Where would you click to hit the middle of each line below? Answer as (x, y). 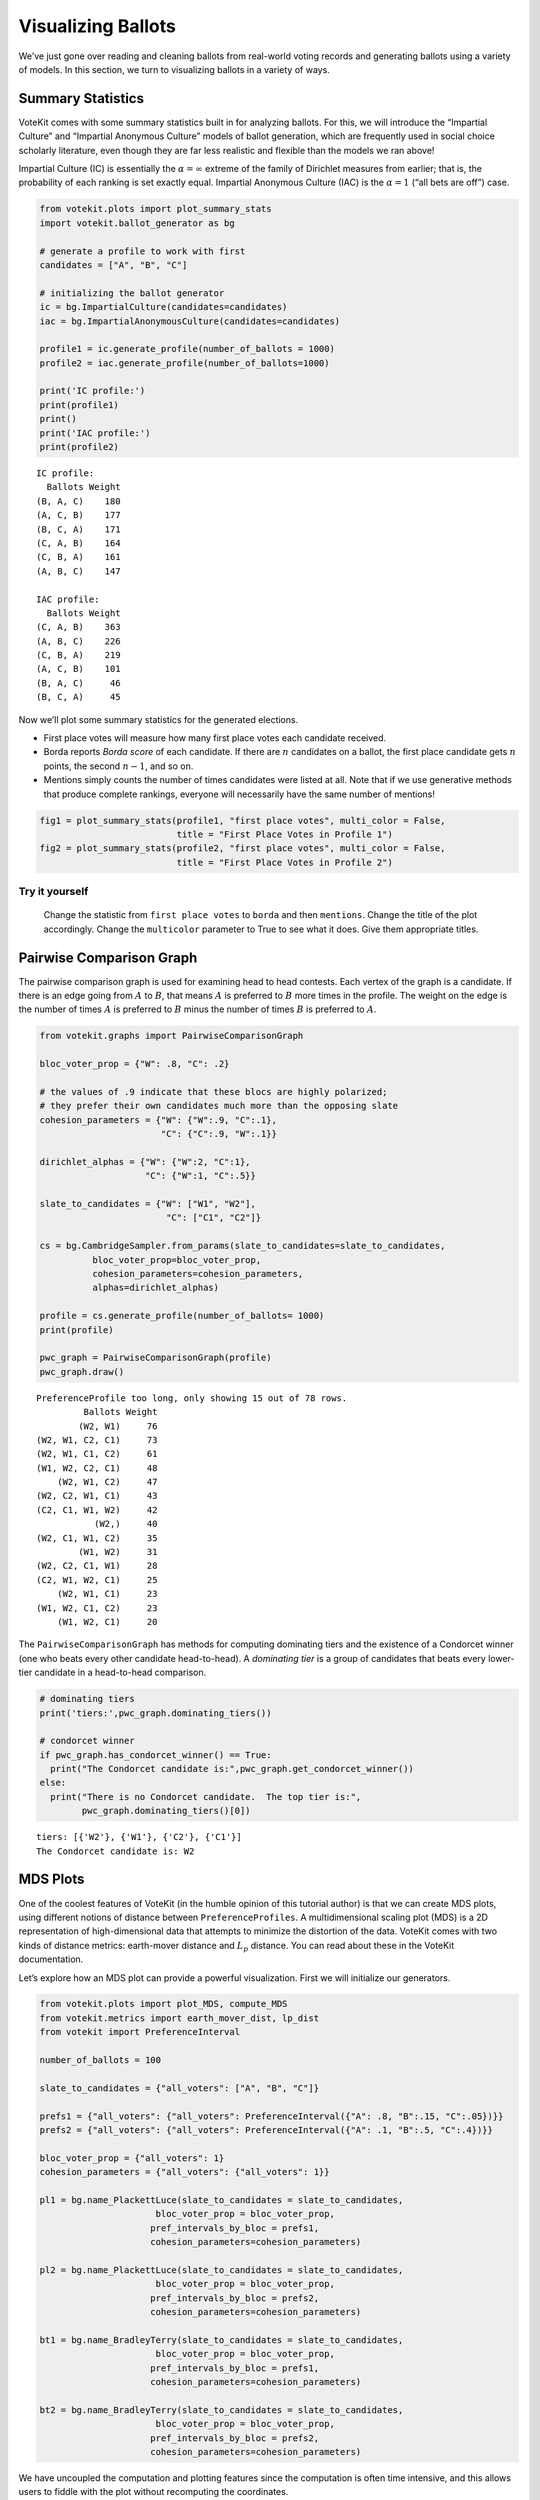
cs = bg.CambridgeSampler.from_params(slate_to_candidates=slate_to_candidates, (242, 1246)
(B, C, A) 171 (78, 529)
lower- (501, 1658)
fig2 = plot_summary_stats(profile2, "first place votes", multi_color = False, (242, 848)
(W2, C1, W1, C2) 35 (97, 1538)
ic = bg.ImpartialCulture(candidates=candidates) (163, 307)
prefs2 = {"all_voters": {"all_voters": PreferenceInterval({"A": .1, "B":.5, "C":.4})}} (266, 2130)
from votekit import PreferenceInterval (139, 2032)
